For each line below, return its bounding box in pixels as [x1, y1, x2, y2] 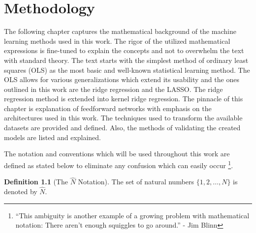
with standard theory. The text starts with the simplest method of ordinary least [4, 55, 249, 65]
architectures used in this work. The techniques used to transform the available [4, 113, 243, 123]
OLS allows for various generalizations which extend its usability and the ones [4, 74, 239, 85]
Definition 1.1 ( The [4, 176, 68, 187]
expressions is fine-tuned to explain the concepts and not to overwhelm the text [4, 45, 244, 56]
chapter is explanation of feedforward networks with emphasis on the [4, 103, 212, 113]
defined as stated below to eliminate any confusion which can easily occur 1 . [4, 158, 233, 170]
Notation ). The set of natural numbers [78, 176, 194, 187]
